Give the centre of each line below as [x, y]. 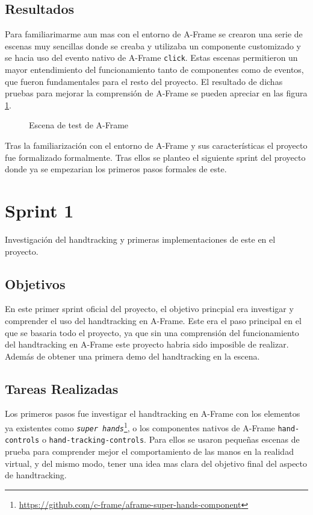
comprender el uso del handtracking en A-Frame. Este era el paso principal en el [153, 320]
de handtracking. [36, 475]
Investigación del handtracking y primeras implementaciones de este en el [140, 239]
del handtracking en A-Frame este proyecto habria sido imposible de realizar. [147, 344]
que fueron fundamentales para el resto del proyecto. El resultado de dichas [144, 81]
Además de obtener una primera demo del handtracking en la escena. [132, 356]
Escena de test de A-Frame [79, 125]
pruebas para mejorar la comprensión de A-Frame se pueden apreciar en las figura [156, 93]
